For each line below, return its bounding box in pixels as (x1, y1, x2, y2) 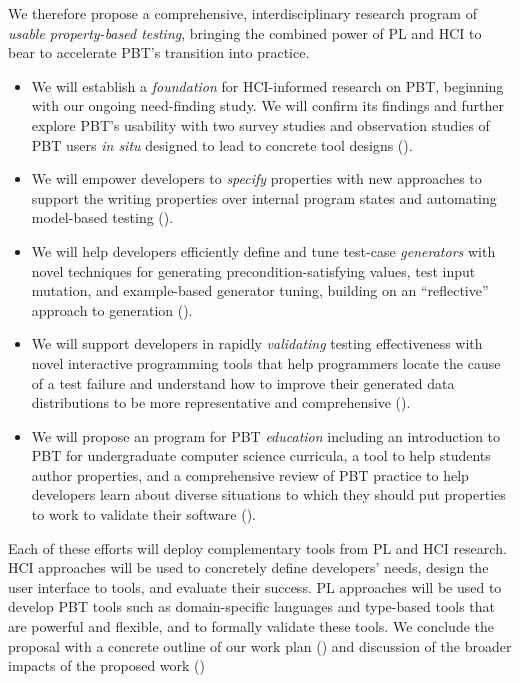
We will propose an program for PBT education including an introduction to (31, 425, 501, 446)
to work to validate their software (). (31, 504, 256, 525)
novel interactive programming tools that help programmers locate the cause (31, 352, 501, 373)
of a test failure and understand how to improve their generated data (31, 372, 455, 393)
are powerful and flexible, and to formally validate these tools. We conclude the (8, 616, 495, 637)
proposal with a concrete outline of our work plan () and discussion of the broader (8, 635, 512, 656)
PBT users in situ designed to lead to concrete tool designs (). (31, 134, 413, 155)
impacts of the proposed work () (8, 655, 206, 676)
